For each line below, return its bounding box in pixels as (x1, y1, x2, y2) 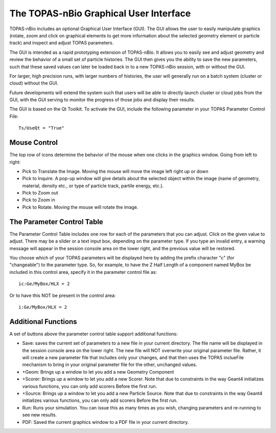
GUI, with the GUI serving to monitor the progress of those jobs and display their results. (9, 97, 195, 103)
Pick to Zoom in (22, 197, 56, 203)
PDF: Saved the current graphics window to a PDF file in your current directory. (22, 419, 189, 425)
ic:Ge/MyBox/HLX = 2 (18, 281, 70, 287)
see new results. (22, 412, 57, 418)
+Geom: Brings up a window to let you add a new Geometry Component (22, 369, 174, 375)
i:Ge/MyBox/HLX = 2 (18, 304, 67, 310)
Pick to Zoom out (22, 190, 58, 196)
